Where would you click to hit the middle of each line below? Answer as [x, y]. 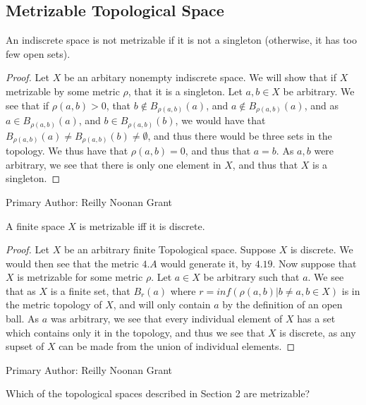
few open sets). [38, 53]
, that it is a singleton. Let [185, 91]
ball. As [23, 319]
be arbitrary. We [319, 91]
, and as [322, 105]
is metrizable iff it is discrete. [142, 225]
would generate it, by [206, 263]
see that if [28, 105]
